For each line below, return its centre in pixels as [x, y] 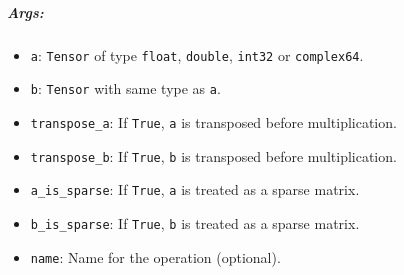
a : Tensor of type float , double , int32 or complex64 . [197, 54]
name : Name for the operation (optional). [155, 256]
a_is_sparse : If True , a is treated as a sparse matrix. [195, 189]
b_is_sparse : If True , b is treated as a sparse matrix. [195, 222]
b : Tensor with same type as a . [125, 88]
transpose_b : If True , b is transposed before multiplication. [213, 155]
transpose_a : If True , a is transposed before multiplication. [213, 121]
